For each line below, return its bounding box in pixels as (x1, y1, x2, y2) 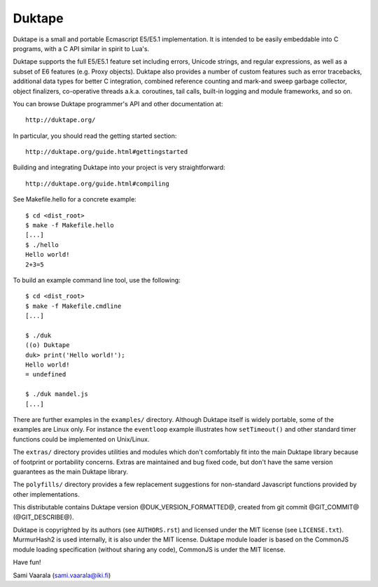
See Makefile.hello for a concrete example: (13, 195, 136, 204)
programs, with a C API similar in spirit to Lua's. (13, 44, 150, 52)
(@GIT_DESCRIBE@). (13, 513, 74, 521)
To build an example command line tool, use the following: (13, 276, 181, 284)
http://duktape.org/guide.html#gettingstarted (25, 148, 188, 156)
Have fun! (13, 558, 41, 567)
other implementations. (13, 490, 80, 498)
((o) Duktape (25, 341, 70, 349)
